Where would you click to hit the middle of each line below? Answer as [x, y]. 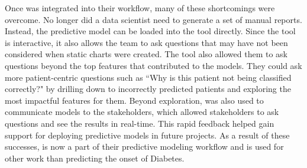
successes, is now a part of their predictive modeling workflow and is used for [144, 146]
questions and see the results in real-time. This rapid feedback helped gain [140, 123]
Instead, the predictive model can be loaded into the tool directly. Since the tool [150, 31]
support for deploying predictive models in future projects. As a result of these [147, 135]
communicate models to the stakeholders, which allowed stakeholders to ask [142, 112]
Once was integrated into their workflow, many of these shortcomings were [140, 8]
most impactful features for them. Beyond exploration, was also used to [134, 100]
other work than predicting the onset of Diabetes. [95, 158]
